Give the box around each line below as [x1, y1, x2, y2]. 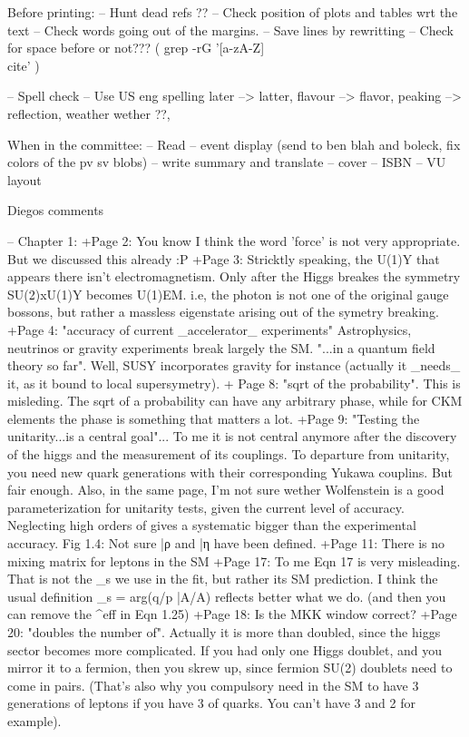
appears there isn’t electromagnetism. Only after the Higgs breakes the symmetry [7, 267, 461, 286]
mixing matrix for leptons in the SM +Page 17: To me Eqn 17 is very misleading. [7, 551, 461, 570]
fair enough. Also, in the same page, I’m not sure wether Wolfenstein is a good [7, 480, 445, 499]
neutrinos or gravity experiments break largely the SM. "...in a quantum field [7, 338, 435, 357]
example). [7, 711, 62, 730]
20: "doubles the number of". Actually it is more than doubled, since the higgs [7, 623, 441, 641]
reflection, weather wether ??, [7, 103, 171, 123]
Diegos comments [7, 201, 104, 220]
